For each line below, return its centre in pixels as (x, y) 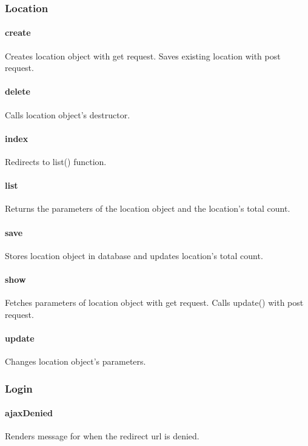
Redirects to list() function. (56, 162)
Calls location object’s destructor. (68, 114)
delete (18, 91)
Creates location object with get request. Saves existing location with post (143, 56)
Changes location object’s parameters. (75, 361)
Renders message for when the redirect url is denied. (102, 436)
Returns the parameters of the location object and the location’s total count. (148, 208)
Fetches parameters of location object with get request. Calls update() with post (154, 302)
